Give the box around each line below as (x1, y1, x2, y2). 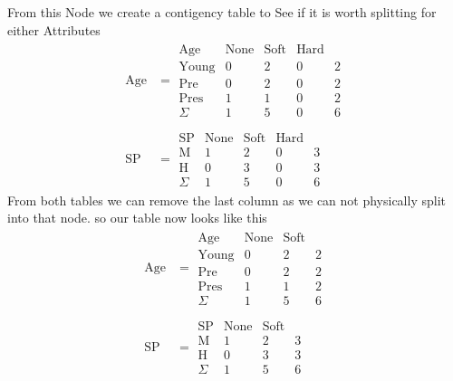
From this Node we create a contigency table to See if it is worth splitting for (7, 3, 437, 21)
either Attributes (7, 20, 101, 39)
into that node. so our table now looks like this (7, 208, 267, 227)
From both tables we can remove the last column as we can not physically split (7, 190, 446, 209)
